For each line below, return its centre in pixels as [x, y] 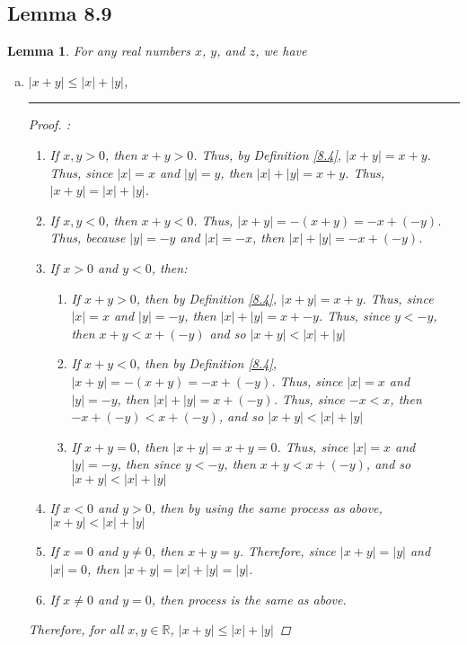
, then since [149, 464]
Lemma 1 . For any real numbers [99, 51]
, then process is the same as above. [249, 599]
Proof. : [49, 124]
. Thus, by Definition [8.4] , [268, 154]
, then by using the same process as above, [267, 507]
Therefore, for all [76, 629]
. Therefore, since [287, 551]
